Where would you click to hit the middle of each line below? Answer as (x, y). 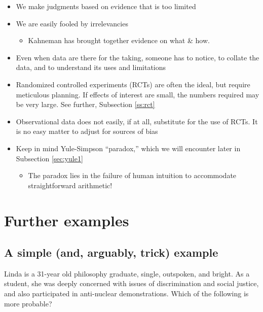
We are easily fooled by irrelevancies (72, 23)
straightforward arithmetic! (70, 185)
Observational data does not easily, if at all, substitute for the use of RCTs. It (137, 121)
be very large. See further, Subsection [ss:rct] (85, 104)
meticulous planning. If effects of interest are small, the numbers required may (138, 94)
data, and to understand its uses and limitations (91, 67)
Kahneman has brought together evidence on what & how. (119, 40)
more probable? (28, 303)
